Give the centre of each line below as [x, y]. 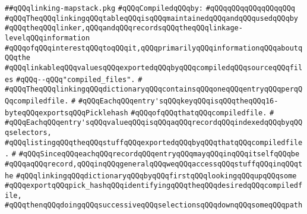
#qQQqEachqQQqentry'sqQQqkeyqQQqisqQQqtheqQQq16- [178, 101]
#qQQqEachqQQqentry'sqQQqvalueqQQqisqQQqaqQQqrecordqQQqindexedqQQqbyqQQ [154, 123]
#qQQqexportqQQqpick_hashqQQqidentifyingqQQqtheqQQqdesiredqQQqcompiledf [154, 186]
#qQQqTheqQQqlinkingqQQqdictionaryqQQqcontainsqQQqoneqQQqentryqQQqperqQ [154, 89]
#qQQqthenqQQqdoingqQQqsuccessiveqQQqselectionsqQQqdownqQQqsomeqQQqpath [154, 205]
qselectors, [28, 132]
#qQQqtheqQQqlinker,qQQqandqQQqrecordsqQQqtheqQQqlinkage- [124, 28]
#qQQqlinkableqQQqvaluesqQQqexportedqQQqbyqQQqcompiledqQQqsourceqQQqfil [154, 67]
